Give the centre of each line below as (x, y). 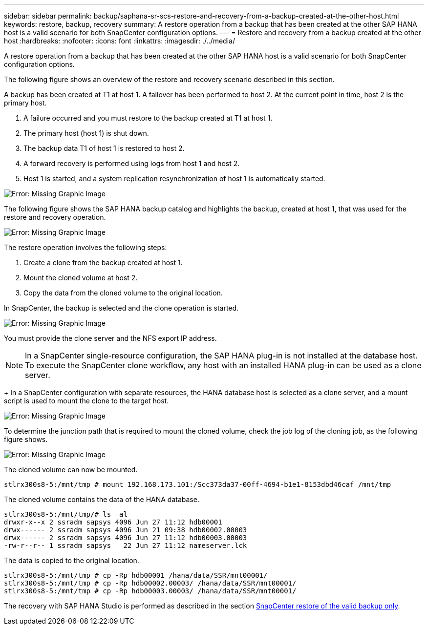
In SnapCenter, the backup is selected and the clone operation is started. (121, 308)
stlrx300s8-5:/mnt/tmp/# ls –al (66, 514)
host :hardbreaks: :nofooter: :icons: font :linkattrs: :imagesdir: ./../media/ (119, 41)
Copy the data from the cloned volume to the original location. (123, 293)
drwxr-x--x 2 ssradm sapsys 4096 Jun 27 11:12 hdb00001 (113, 522)
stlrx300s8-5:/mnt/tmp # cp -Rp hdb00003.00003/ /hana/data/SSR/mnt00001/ (150, 591)
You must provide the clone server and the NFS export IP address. (110, 338)
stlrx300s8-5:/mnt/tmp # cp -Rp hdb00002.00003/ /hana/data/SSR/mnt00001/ (150, 583)
